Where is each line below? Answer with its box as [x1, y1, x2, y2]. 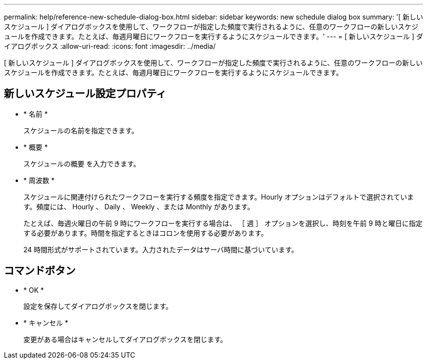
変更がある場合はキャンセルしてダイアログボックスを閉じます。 [23, 335, 227, 343]
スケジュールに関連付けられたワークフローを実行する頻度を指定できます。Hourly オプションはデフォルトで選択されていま [23, 192, 414, 201]
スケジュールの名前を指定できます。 [23, 126, 138, 135]
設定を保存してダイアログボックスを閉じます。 [23, 302, 173, 310]
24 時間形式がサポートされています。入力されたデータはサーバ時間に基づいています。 [23, 245, 298, 254]
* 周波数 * [23, 176, 55, 184]
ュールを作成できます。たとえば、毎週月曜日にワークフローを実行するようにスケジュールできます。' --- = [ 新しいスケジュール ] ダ [4, 32, 423, 40]
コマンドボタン [4, 264, 76, 277]
